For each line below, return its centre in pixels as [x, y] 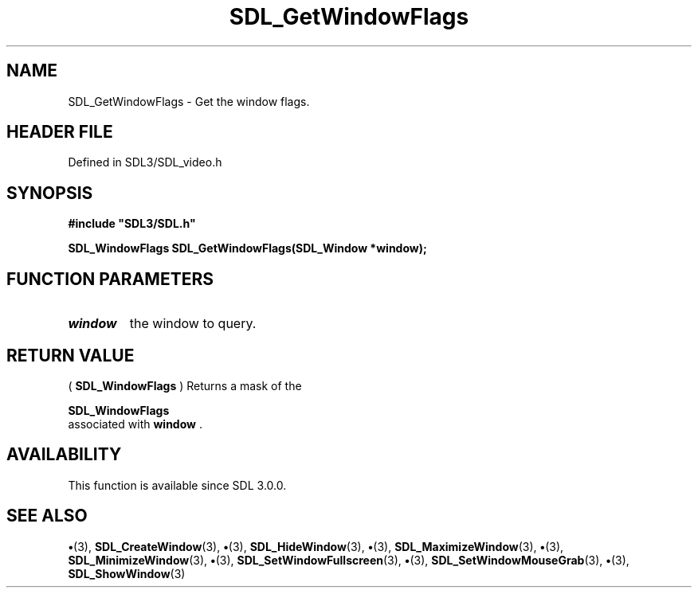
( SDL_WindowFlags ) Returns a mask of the [185, 385]
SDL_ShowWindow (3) [127, 573]
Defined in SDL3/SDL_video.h [145, 162]
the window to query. [193, 324]
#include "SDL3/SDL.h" [132, 224]
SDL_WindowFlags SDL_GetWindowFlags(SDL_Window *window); [247, 248]
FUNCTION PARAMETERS [110, 279]
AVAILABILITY [64, 455]
